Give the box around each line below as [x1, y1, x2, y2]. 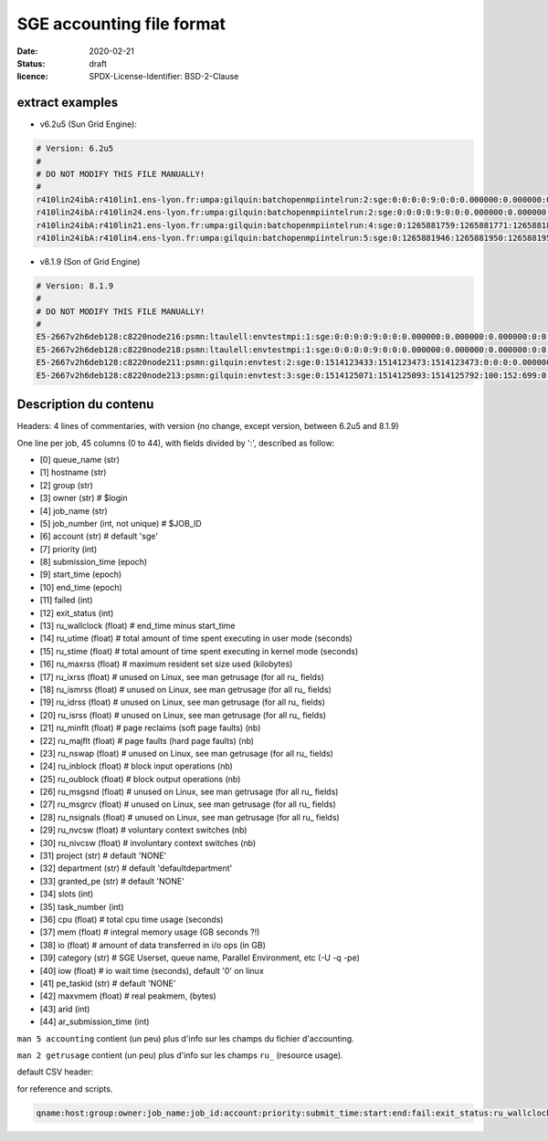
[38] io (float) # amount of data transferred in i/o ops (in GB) [39, 939, 267, 950]
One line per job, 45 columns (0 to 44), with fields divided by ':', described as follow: [16, 437, 335, 448]
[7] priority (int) [39, 543, 98, 554]
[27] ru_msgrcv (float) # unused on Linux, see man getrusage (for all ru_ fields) [39, 799, 337, 810]
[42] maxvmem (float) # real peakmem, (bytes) [39, 990, 216, 1001]
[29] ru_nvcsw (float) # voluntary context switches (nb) [39, 824, 248, 835]
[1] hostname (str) [39, 466, 107, 478]
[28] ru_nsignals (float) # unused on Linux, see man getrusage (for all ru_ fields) [39, 811, 340, 822]
